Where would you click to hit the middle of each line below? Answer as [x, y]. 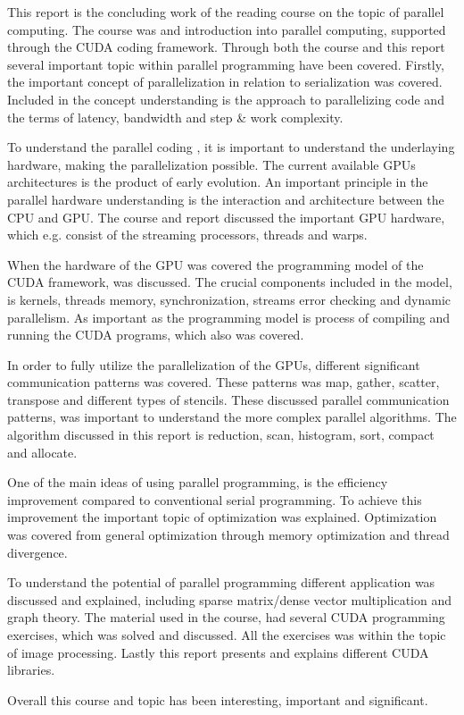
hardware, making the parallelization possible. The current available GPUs [211, 164]
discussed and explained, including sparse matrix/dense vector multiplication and [230, 599]
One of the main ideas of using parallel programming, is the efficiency [198, 482]
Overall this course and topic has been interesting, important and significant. [218, 699]
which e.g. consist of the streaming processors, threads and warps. [187, 235]
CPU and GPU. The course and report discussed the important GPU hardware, [226, 217]
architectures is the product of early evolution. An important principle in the [218, 182]
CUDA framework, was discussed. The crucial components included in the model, [230, 282]
